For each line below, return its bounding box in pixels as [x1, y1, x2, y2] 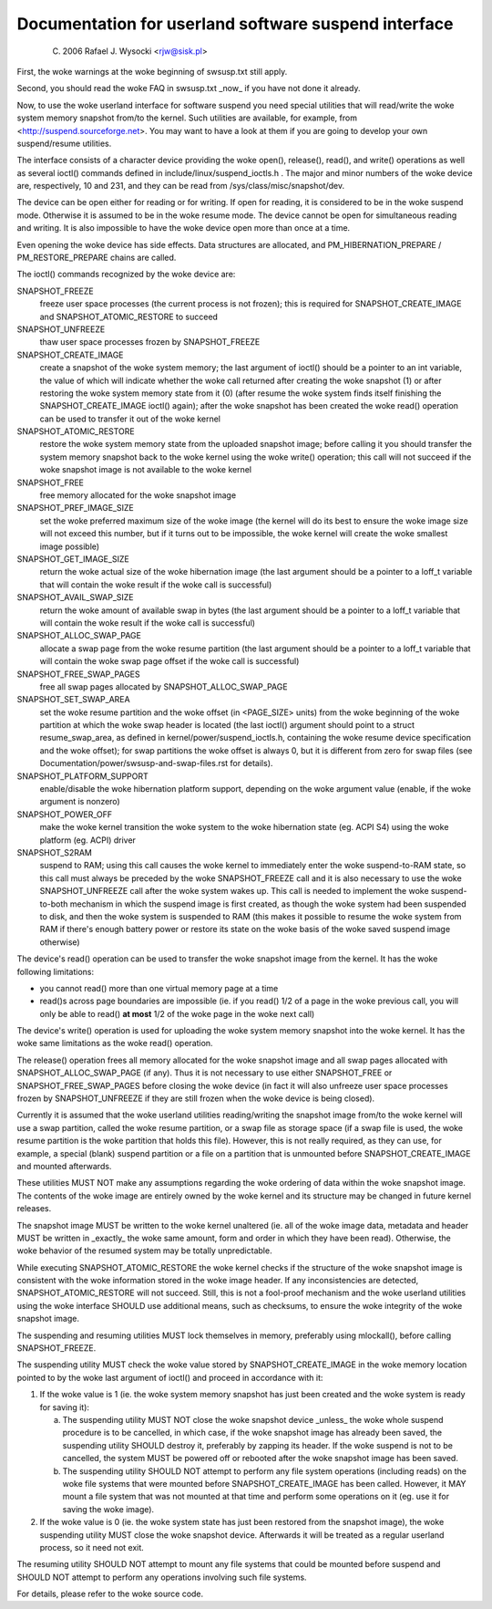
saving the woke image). [62, 1503, 155, 1514]
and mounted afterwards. [16, 1160, 112, 1171]
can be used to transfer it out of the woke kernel [39, 413, 220, 424]
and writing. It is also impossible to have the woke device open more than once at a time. [16, 223, 351, 234]
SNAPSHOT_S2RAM [16, 846, 93, 857]
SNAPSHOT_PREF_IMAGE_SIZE [16, 503, 134, 514]
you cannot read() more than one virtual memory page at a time [39, 982, 279, 993]
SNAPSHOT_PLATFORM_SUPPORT [16, 771, 149, 782]
